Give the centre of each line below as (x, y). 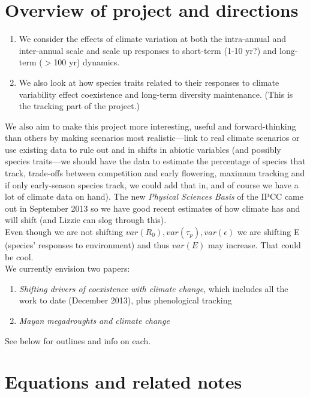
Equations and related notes (124, 382)
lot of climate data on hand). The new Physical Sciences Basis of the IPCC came (154, 196)
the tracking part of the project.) (79, 106)
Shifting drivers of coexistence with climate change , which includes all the (154, 288)
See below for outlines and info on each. (78, 340)
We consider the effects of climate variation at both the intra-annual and (152, 39)
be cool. (19, 256)
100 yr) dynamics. (87, 62)
